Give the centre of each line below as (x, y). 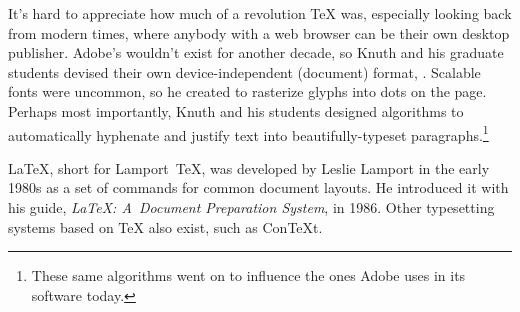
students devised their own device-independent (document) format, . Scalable (244, 71)
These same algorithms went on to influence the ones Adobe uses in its (248, 275)
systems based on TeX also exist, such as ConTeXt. (165, 226)
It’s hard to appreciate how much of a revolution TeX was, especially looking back (260, 13)
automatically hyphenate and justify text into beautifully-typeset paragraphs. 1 (248, 133)
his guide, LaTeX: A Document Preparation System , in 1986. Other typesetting (251, 207)
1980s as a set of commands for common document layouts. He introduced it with (258, 187)
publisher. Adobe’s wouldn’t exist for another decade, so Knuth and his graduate (256, 52)
